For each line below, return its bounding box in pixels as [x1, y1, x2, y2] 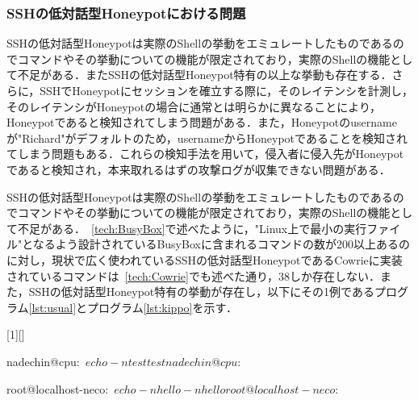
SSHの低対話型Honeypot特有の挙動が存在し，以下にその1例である [28, 283, 374, 300]
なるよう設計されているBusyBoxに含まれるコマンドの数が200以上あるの [32, 235, 410, 252]
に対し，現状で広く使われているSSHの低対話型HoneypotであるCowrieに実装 [6, 251, 403, 268]
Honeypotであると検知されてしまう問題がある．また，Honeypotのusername [6, 114, 397, 131]
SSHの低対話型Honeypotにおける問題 [6, 2, 246, 23]
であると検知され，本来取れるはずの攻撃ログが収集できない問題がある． [6, 160, 391, 177]
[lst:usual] [28, 298, 77, 315]
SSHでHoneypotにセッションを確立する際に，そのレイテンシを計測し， [40, 82, 413, 98]
